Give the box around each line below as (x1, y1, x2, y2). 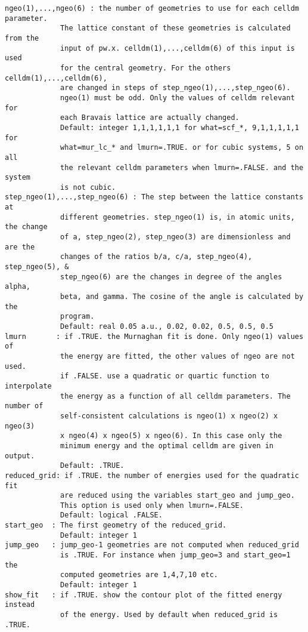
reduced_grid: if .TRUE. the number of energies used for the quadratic (5, 471, 299, 480)
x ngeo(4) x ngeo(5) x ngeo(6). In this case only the (60, 431, 282, 440)
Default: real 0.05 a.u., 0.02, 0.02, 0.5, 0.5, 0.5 (60, 322, 274, 331)
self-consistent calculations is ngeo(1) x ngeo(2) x (60, 411, 278, 420)
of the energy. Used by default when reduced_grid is (60, 611, 278, 619)
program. (60, 312, 95, 321)
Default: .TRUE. (60, 461, 125, 470)
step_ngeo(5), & (5, 263, 69, 272)
